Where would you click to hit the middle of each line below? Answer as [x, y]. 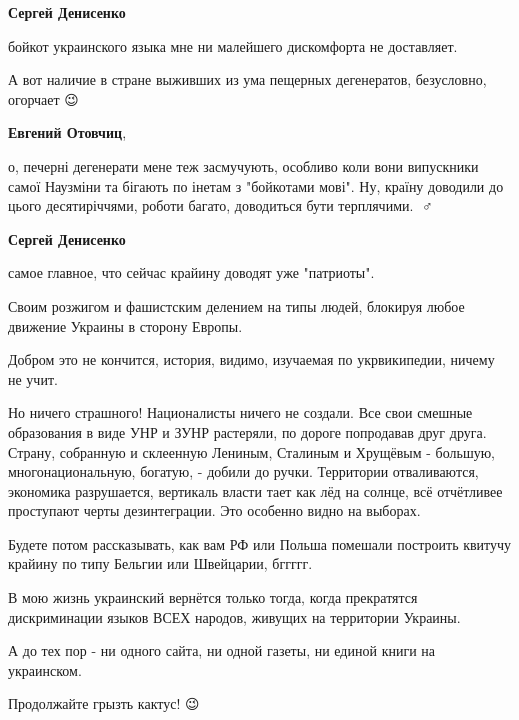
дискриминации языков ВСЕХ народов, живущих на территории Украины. [234, 616]
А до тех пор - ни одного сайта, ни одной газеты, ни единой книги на [222, 650]
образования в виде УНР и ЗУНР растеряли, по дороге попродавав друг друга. [247, 431]
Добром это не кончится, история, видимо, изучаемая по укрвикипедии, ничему [251, 359]
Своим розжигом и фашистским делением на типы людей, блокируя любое [236, 305]
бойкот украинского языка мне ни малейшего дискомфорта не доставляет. [233, 45]
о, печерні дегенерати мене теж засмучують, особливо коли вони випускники [243, 165]
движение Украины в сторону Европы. [125, 325]
